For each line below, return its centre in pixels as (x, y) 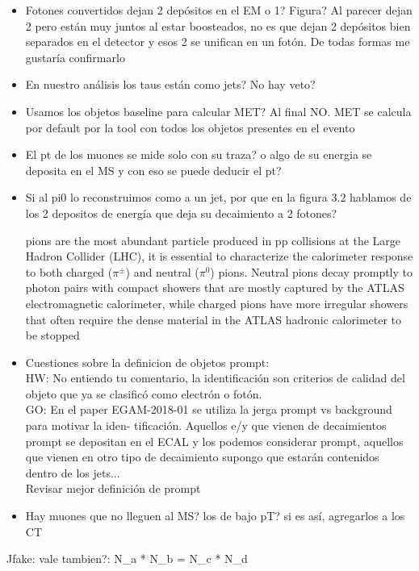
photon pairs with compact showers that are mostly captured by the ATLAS (215, 288)
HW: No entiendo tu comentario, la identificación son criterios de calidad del (215, 378)
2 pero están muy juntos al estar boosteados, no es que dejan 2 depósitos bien (218, 25)
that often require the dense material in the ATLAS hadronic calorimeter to (214, 319)
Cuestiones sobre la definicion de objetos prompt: (147, 362)
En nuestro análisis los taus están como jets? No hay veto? (170, 84)
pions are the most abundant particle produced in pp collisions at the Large (213, 240)
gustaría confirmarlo (75, 57)
